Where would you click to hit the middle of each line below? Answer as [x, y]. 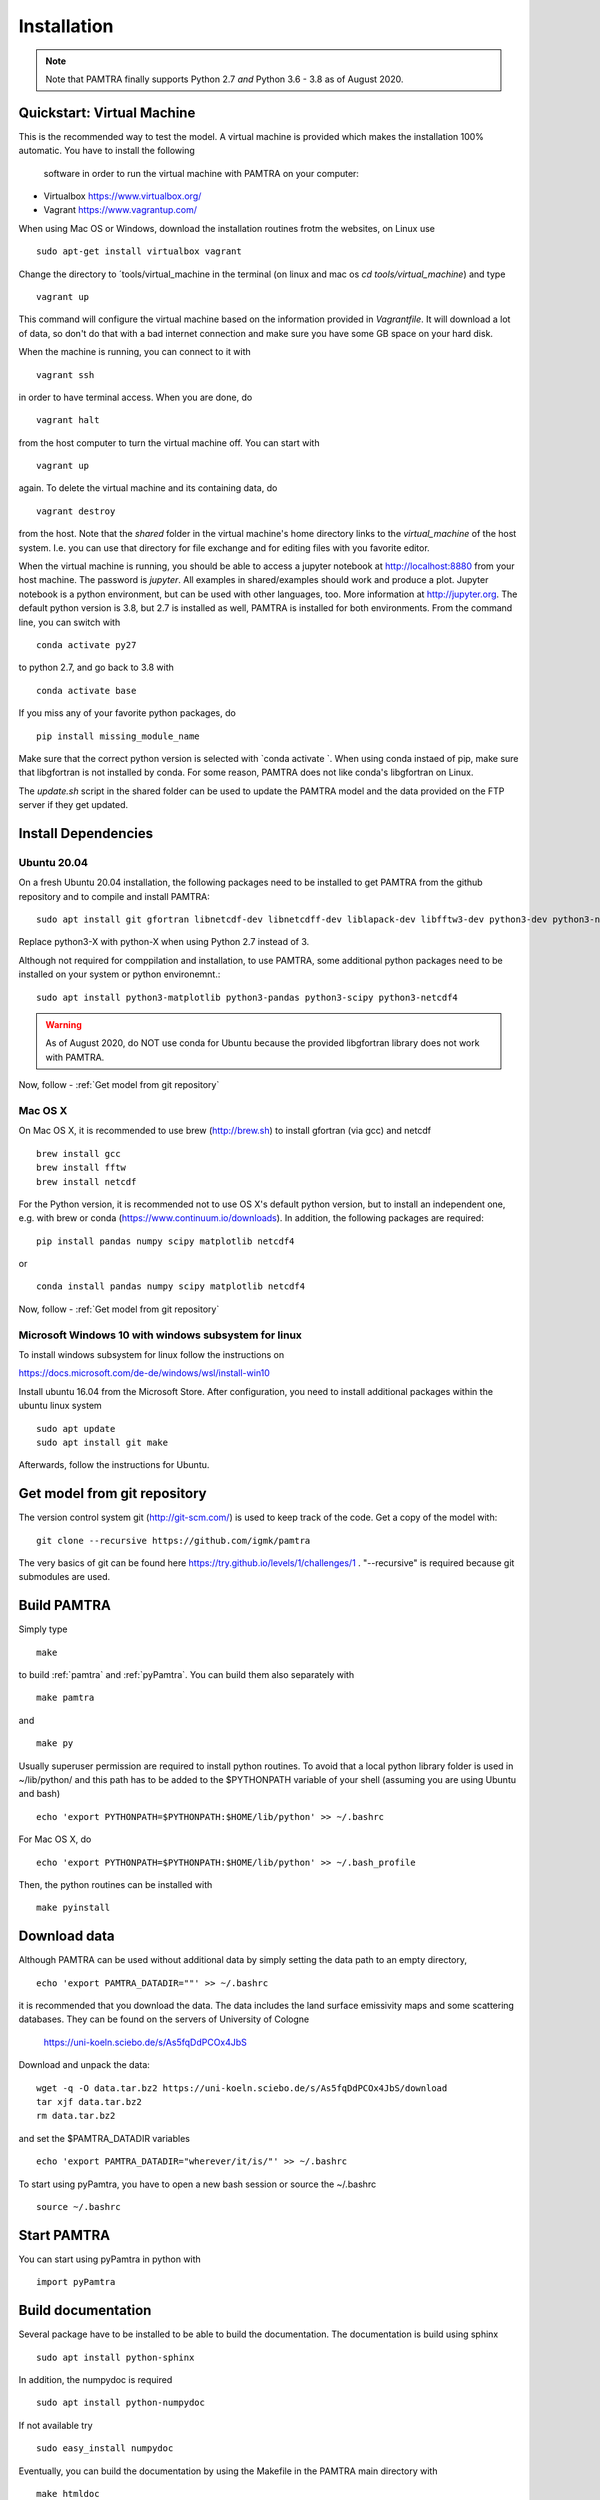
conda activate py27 [86, 645]
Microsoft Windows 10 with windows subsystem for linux [160, 1335]
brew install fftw [81, 1168]
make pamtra [65, 1698]
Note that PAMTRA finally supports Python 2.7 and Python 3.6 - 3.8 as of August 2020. [224, 79]
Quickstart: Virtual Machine [107, 112]
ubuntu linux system [60, 1406]
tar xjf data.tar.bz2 [89, 2102]
